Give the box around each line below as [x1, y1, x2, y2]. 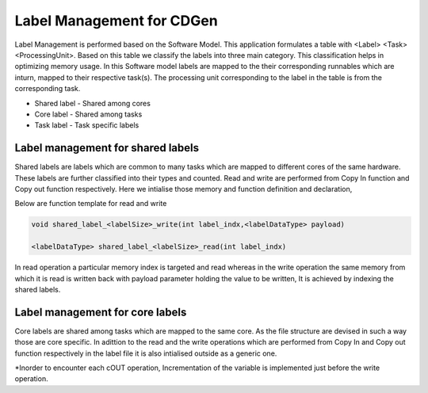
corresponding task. [14, 84, 81, 93]
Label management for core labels [14, 305, 187, 319]
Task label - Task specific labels [34, 120, 139, 130]
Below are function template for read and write [14, 199, 167, 208]
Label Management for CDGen [14, 12, 218, 29]
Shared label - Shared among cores [34, 98, 151, 108]
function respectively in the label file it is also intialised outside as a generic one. [14, 349, 277, 358]
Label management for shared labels [14, 141, 200, 155]
